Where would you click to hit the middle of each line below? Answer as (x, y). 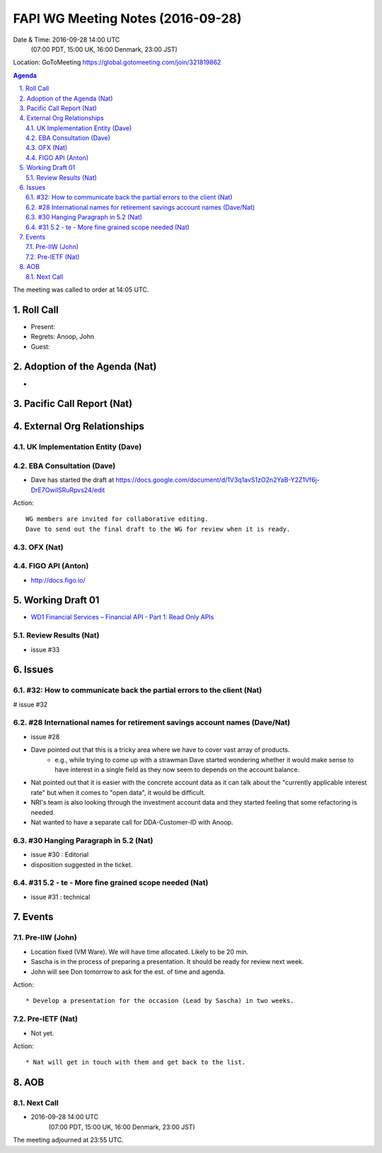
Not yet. (42, 1033)
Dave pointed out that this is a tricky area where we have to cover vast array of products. (160, 750)
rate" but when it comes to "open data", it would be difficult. (118, 792)
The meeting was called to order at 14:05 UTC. (81, 289)
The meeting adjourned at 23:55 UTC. (68, 1140)
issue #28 (45, 737)
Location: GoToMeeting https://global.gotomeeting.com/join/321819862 (117, 62)
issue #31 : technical (60, 897)
